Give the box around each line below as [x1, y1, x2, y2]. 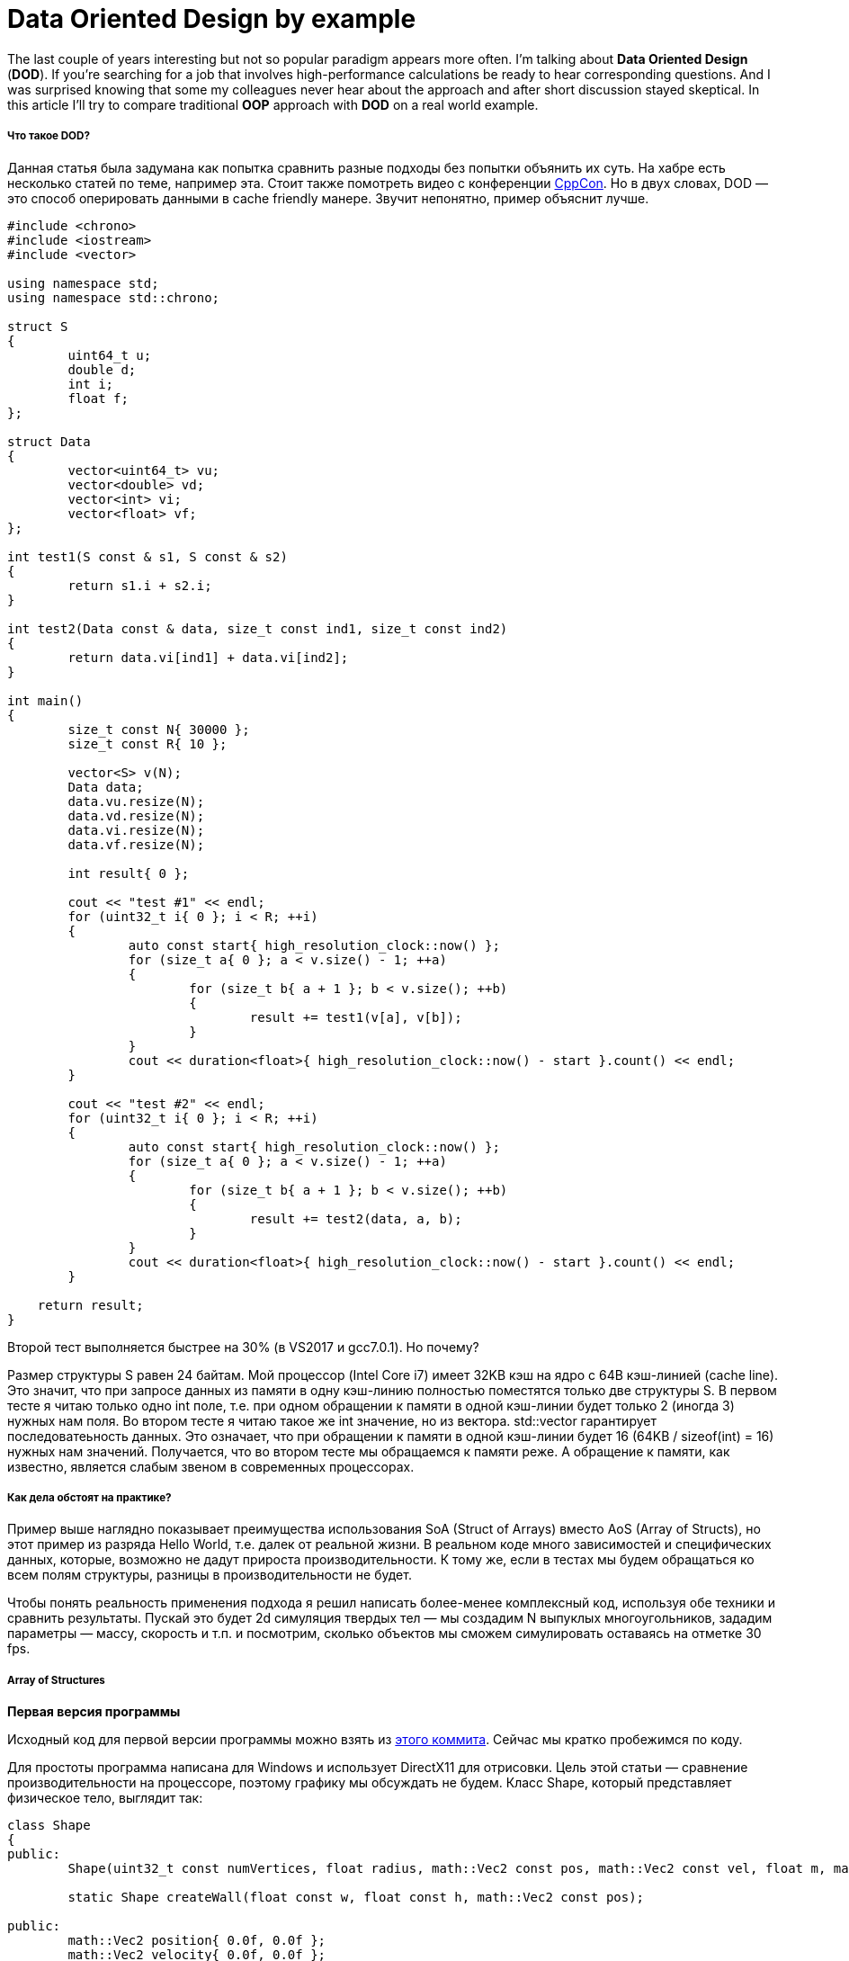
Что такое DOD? [7, 130, 90, 143]
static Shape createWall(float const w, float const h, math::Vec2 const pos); [67, 1890, 645, 1905]
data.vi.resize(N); [67, 822, 205, 837]
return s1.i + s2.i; [67, 578, 212, 593]
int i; [67, 376, 114, 391]
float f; [67, 390, 129, 406]
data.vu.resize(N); [67, 793, 205, 809]
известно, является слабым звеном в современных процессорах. [7, 1458, 415, 1474]
